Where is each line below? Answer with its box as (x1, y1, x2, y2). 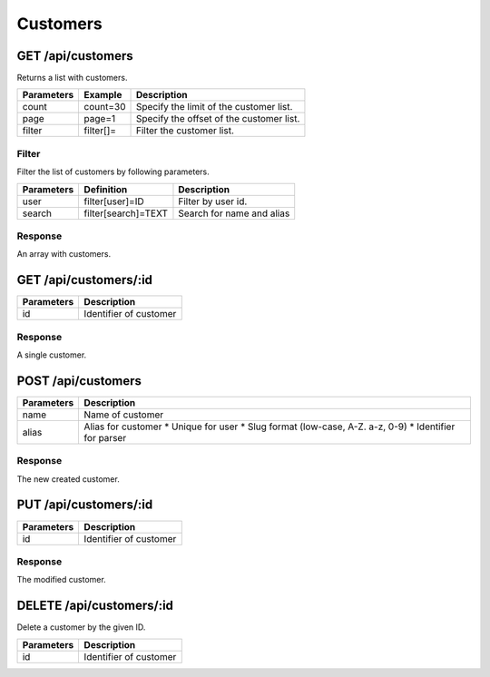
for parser (83, 431, 127, 444)
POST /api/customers (16, 373, 142, 388)
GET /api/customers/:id (16, 272, 153, 288)
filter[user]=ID (83, 195, 144, 208)
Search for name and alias (178, 207, 290, 220)
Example (83, 89, 122, 102)
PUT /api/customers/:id (16, 497, 153, 513)
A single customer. (16, 349, 87, 360)
